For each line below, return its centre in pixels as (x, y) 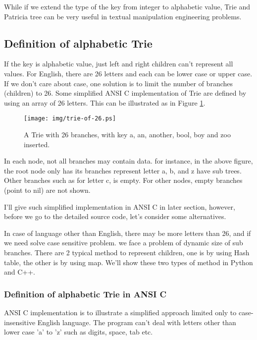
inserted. (37, 144)
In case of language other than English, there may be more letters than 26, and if (128, 233)
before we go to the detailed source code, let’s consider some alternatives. (115, 216)
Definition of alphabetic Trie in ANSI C (85, 294)
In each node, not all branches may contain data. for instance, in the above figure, (128, 161)
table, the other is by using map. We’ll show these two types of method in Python (128, 262)
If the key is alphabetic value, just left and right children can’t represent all (119, 64)
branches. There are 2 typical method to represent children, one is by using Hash (127, 252)
